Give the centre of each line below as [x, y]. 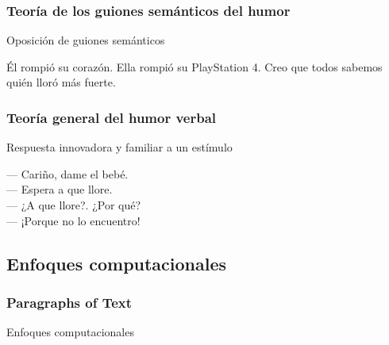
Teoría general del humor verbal [112, 117]
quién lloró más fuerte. [61, 82]
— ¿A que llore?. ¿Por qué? [74, 205]
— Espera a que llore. [60, 189]
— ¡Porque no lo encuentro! [73, 220]
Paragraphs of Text [69, 302]
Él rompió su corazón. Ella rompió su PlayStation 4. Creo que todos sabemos [194, 66]
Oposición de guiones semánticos [86, 40]
